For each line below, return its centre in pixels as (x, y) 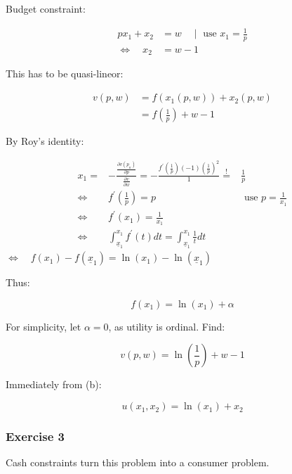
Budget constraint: (46, 8)
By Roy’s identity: (45, 141)
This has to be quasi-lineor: (65, 73)
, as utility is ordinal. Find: (167, 326)
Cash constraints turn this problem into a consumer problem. (138, 462)
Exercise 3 (35, 436)
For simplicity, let (44, 326)
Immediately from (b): (54, 384)
